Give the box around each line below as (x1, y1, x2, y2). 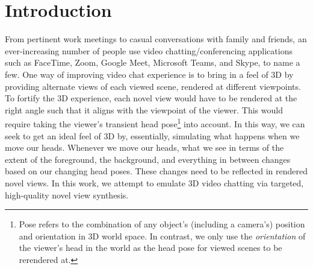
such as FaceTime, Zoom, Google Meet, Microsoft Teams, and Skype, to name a (5, 56, 300, 69)
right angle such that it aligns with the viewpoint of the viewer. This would (5, 103, 283, 116)
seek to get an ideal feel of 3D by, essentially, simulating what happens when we (5, 129, 300, 142)
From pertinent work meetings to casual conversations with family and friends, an (5, 33, 307, 45)
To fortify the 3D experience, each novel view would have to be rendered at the (5, 92, 297, 104)
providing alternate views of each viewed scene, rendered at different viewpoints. (5, 80, 301, 92)
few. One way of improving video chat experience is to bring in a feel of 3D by (5, 68, 294, 80)
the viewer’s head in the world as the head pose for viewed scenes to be (19, 241, 282, 254)
